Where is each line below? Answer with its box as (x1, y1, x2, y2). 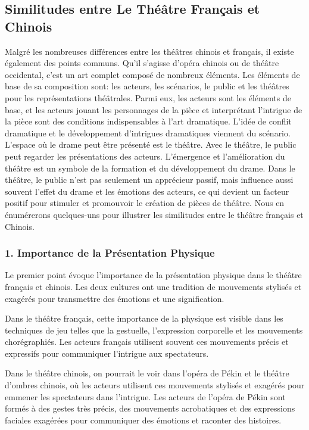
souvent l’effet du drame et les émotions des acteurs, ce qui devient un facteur (5, 185, 289, 197)
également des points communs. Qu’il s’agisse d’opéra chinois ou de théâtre (5, 57, 279, 69)
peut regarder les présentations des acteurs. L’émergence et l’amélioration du (5, 149, 285, 162)
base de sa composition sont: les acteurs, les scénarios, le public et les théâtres (5, 80, 289, 92)
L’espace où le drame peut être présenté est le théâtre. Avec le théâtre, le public (5, 138, 296, 151)
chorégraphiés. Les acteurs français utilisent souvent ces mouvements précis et (5, 335, 289, 348)
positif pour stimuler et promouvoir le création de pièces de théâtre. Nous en (5, 197, 285, 209)
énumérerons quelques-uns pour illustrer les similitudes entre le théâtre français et (5, 208, 304, 220)
